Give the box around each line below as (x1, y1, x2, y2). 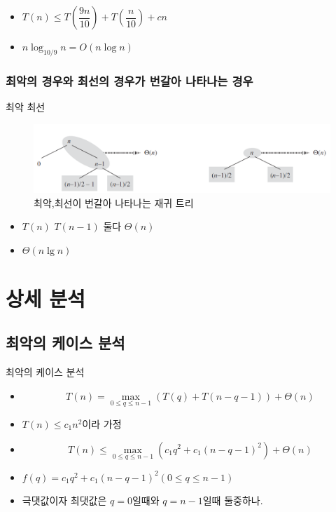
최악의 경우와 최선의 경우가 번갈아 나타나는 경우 (6, 72, 253, 89)
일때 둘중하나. (202, 493, 263, 508)
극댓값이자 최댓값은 (22, 493, 107, 508)
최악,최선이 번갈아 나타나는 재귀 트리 (34, 195, 194, 210)
